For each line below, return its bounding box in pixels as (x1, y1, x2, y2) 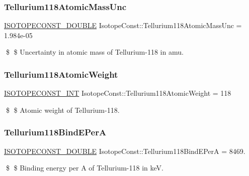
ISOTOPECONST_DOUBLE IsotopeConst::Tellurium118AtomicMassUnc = (4, 20, 242, 31)
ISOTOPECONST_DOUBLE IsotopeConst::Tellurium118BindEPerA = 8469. (4, 145, 245, 156)
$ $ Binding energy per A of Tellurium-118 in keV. (6, 162, 163, 173)
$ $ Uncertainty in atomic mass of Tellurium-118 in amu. (6, 47, 184, 57)
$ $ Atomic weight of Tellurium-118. (6, 104, 120, 115)
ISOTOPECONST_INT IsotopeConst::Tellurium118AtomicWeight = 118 (4, 88, 231, 98)
